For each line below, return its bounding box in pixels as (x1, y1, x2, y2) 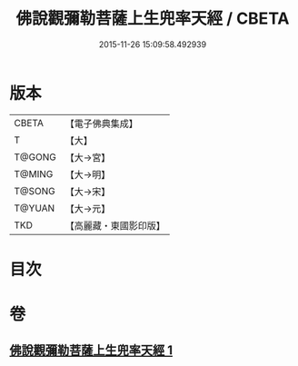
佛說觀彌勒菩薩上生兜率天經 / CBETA (15, 8, 290, 29)
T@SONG (14, 184, 56, 197)
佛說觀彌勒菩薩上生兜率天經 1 (9, 342, 174, 359)
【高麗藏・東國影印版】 (65, 219, 165, 232)
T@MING (14, 167, 54, 180)
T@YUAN (14, 202, 55, 214)
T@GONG (14, 151, 56, 163)
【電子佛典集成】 (65, 117, 138, 130)
